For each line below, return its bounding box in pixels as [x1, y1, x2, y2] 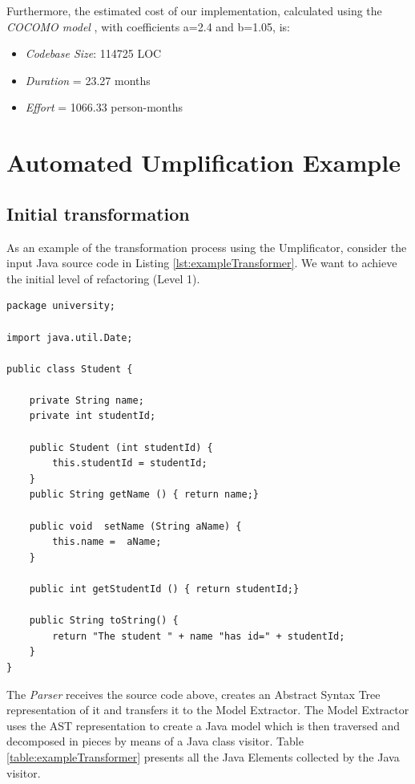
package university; [6, 300, 116, 312]
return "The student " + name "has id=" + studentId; [52, 630, 345, 642]
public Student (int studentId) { [29, 441, 213, 453]
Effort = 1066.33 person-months [25, 99, 183, 116]
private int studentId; [29, 410, 156, 422]
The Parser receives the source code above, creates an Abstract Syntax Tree [6, 685, 381, 702]
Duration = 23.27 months [25, 71, 151, 88]
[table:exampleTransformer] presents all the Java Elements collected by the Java [6, 748, 400, 765]
